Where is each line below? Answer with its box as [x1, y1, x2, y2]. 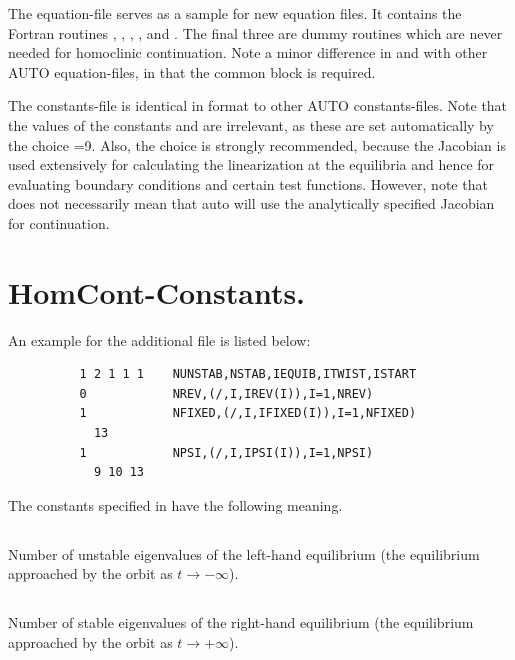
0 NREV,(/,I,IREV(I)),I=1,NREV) [79, 386, 374, 401]
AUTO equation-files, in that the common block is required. [8, 61, 376, 82]
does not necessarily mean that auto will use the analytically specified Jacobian [8, 193, 495, 214]
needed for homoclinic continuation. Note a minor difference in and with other [8, 42, 488, 63]
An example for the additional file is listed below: [8, 329, 311, 350]
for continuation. [8, 212, 110, 233]
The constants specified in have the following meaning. [8, 494, 343, 515]
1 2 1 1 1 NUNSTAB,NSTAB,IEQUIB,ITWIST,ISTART [79, 367, 417, 382]
